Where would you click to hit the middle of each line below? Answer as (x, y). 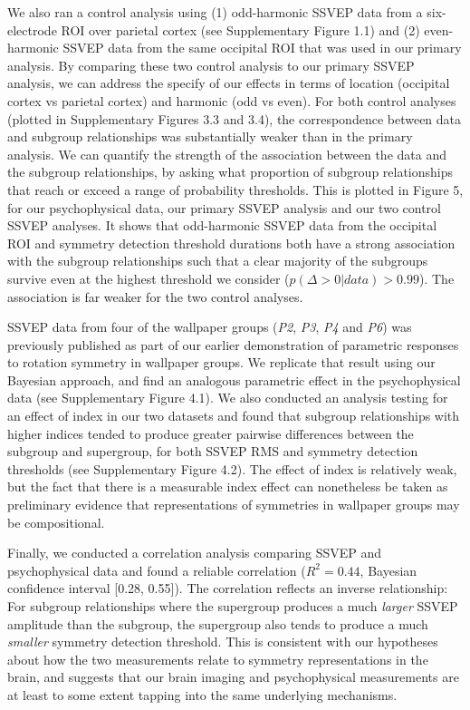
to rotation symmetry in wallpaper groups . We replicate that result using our (221, 362)
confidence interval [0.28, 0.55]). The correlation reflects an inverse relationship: (228, 588)
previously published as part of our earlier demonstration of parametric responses (233, 344)
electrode (32, 29)
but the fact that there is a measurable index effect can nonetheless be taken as (228, 486)
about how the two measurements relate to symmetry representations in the (218, 659)
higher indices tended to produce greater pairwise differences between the (211, 433)
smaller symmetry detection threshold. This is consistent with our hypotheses (223, 642)
